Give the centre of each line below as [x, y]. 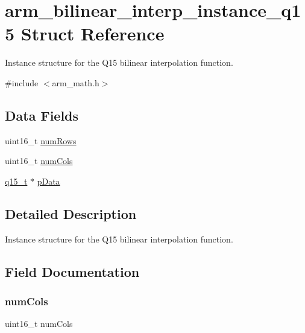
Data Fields [42, 115]
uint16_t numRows [41, 140]
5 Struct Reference [85, 33]
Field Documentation [72, 271]
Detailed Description [71, 213]
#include [22, 82]
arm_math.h [76, 82]
